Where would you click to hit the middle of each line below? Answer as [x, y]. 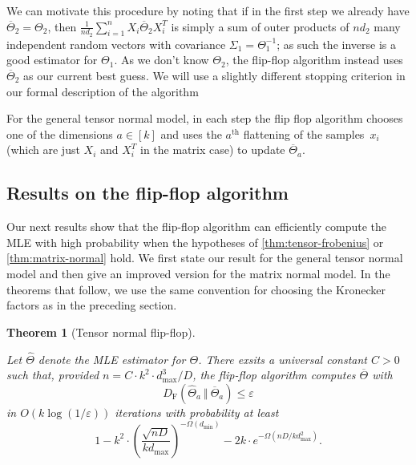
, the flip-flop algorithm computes [274, 375]
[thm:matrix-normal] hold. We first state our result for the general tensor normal [205, 258]
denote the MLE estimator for [112, 359]
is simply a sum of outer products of [260, 26]
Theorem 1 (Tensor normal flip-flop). [101, 332]
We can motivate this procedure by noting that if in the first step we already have [208, 10]
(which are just [43, 150]
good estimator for [52, 60]
